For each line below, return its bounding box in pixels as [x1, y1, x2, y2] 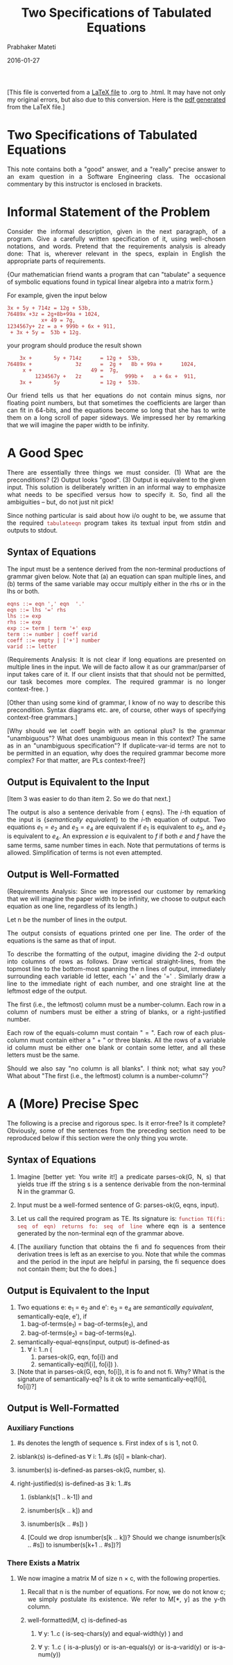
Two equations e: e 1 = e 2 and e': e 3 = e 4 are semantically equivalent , [17, 1303, 214, 1313]
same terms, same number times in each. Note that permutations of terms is [7, 841, 226, 849]
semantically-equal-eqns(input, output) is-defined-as [17, 1338, 170, 1346]
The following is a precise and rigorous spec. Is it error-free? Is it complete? [7, 1119, 226, 1127]
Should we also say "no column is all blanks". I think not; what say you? [7, 1064, 226, 1073]
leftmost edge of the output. [7, 986, 87, 995]
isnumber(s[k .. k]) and [27, 1506, 93, 1515]
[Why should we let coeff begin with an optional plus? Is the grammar [7, 726, 226, 735]
